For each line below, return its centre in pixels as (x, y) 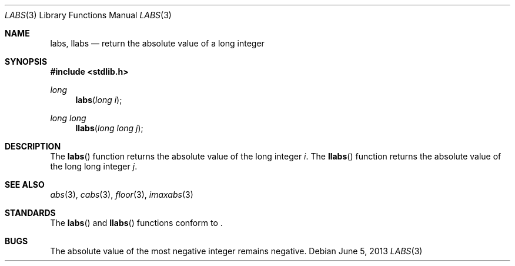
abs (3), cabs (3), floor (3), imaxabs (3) (122, 194)
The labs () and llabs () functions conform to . (136, 223)
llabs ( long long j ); (109, 128)
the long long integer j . (94, 166)
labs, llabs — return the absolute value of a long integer (157, 43)
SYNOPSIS (26, 61)
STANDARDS (30, 213)
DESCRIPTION (33, 146)
